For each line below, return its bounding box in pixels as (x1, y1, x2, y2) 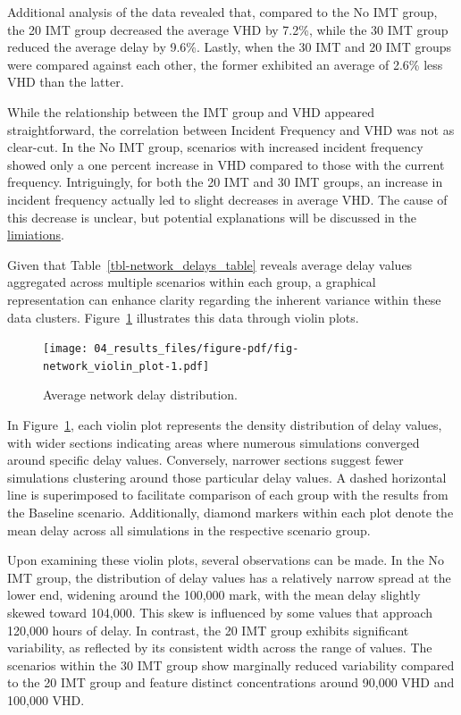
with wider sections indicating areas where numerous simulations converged (7, 433, 420, 451)
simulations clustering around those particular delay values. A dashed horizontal (7, 467, 447, 486)
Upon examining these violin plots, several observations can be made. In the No (7, 551, 444, 569)
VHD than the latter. (7, 72, 124, 91)
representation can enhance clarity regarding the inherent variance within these (7, 290, 441, 308)
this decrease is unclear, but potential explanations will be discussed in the (7, 207, 416, 226)
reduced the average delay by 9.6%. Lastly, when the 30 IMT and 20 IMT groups (7, 38, 452, 56)
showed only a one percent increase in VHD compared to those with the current (7, 155, 445, 173)
